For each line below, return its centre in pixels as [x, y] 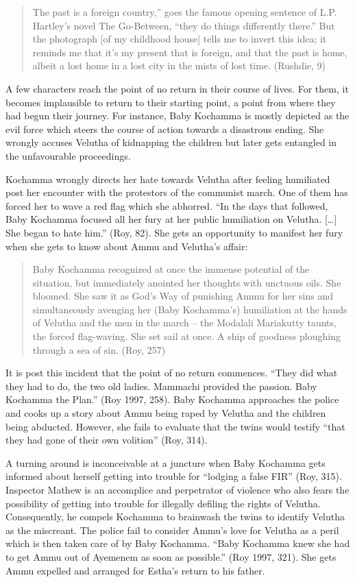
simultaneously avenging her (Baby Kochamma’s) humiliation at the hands [190, 309]
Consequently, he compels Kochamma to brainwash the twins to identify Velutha [175, 517]
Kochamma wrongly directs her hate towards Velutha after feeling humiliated [168, 179]
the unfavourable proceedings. [68, 155]
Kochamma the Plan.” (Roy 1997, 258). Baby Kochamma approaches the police [172, 399]
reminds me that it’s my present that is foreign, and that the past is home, [190, 52]
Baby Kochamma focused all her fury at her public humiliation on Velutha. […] [171, 219]
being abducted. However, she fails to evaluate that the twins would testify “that [175, 426]
